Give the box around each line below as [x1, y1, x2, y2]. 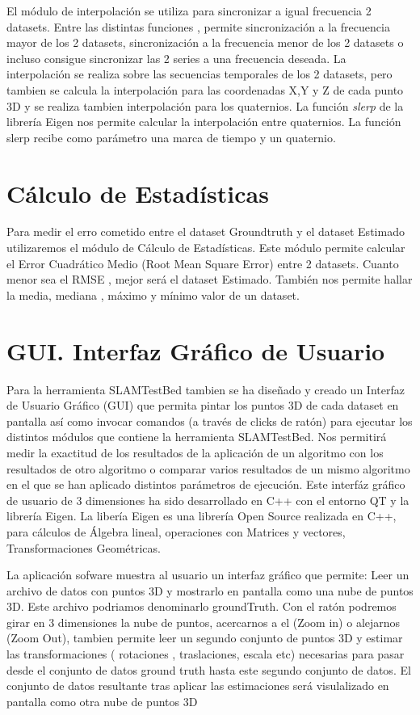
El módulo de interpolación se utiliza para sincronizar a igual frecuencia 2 [6, 2, 372, 19]
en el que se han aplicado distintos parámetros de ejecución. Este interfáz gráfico [6, 476, 405, 493]
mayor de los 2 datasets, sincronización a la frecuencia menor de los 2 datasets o [6, 34, 404, 51]
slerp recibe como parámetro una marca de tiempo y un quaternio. [6, 128, 336, 145]
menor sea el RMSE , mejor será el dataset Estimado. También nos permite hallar [6, 271, 413, 288]
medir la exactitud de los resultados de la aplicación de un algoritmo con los [6, 444, 384, 461]
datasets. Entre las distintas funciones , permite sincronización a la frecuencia [6, 18, 390, 35]
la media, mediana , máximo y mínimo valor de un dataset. [6, 286, 300, 303]
